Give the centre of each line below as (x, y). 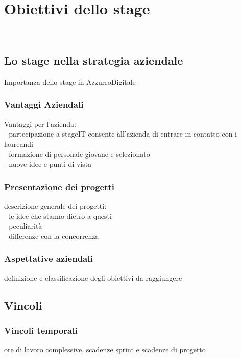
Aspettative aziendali (49, 259)
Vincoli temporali (41, 330)
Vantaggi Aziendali (44, 105)
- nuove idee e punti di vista (48, 164)
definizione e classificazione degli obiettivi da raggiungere (93, 277)
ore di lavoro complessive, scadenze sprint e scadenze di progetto (105, 350)
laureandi (19, 143)
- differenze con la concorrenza (52, 236)
